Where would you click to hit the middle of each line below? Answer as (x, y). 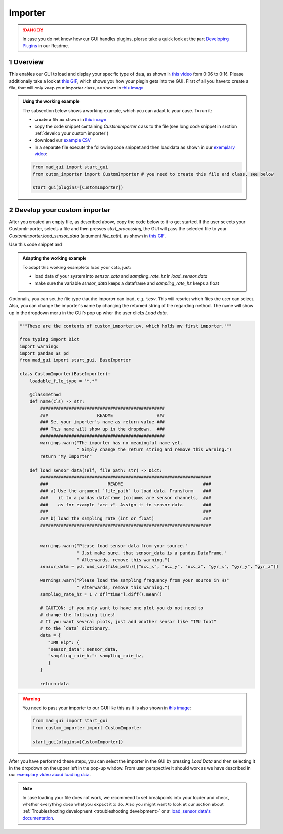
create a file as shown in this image (70, 119)
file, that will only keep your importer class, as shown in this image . (77, 88)
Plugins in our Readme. (46, 46)
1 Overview (27, 62)
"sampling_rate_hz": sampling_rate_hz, (96, 656)
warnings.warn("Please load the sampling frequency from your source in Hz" (135, 581)
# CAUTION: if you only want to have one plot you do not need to (122, 608)
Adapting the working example (55, 258)
